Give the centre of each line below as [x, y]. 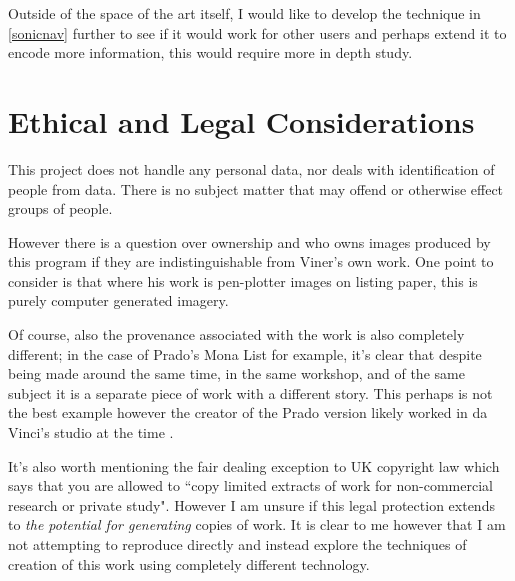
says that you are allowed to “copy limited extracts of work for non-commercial [250, 485]
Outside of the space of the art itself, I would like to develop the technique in [244, 13]
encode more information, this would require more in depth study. [210, 52]
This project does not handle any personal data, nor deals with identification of [251, 168]
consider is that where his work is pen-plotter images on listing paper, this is [243, 280]
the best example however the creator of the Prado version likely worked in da [248, 412]
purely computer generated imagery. [118, 300]
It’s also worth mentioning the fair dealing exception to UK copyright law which [254, 465]
